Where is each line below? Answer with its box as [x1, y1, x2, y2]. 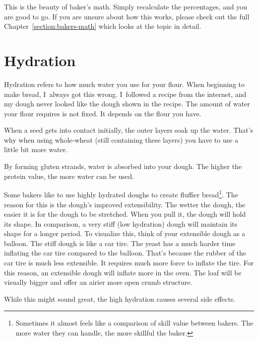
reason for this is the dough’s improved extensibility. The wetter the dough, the [4, 199, 246, 209]
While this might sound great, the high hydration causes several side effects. [4, 293, 236, 304]
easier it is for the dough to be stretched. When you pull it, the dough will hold [4, 209, 246, 219]
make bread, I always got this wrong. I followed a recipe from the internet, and [4, 88, 247, 99]
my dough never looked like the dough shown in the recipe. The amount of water [4, 98, 250, 109]
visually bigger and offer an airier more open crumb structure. [4, 277, 193, 287]
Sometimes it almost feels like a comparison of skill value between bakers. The [15, 318, 254, 328]
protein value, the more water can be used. [4, 170, 134, 181]
